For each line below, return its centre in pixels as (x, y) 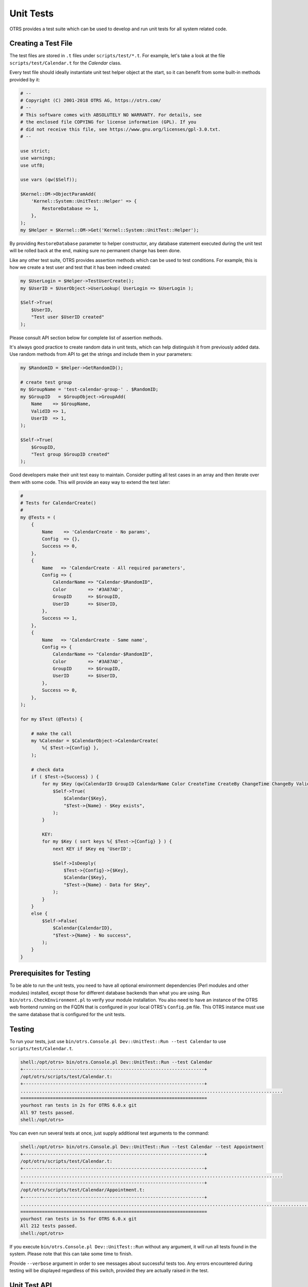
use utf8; (33, 165)
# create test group (46, 382)
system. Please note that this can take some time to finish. (71, 1254)
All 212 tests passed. (49, 1226)
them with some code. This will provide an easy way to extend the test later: (90, 482)
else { (39, 914)
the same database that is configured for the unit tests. (68, 1014)
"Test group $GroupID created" (70, 454)
